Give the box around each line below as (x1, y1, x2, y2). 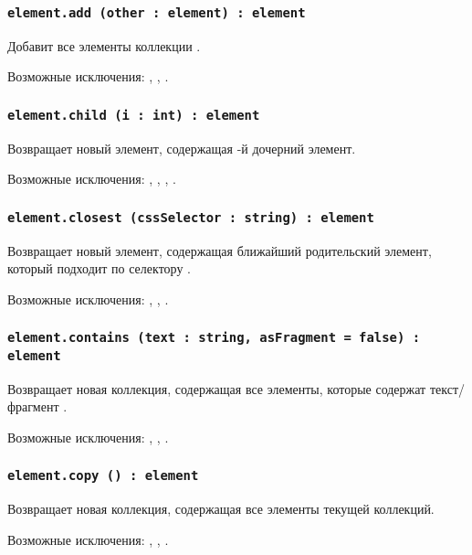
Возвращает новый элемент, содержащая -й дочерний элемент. (7, 138, 356, 157)
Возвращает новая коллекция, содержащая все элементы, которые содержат (7, 379, 426, 398)
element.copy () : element (7, 468, 199, 484)
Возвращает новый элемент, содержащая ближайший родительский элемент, (7, 240, 432, 260)
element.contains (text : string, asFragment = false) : (7, 330, 421, 346)
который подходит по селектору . (7, 259, 191, 278)
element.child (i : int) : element (7, 107, 260, 123)
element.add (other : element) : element (7, 5, 306, 20)
